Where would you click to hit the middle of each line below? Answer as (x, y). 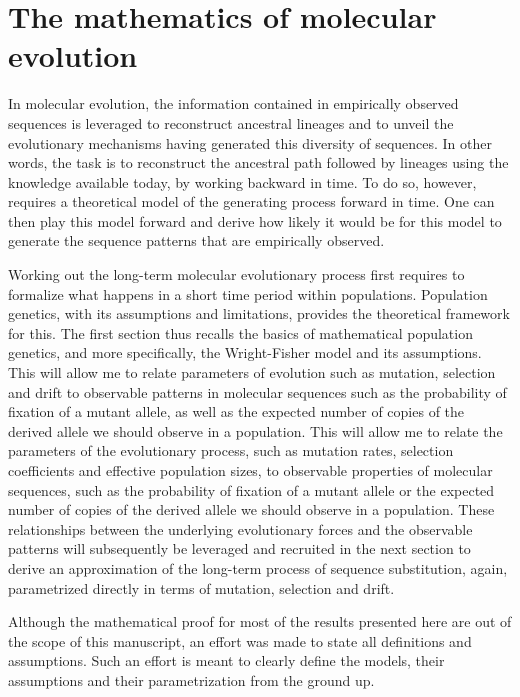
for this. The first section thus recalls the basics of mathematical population (240, 332)
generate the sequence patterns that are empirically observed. (196, 240)
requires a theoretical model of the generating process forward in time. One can (251, 201)
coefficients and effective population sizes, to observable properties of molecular (250, 470)
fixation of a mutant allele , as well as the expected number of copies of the (236, 411)
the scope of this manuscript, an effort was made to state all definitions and (240, 640)
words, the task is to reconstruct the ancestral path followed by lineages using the (258, 162)
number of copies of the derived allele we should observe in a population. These (251, 509)
